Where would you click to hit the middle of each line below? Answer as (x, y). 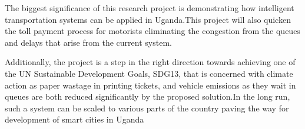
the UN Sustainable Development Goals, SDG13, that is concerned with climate (149, 73)
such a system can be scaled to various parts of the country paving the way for (147, 108)
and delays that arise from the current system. (88, 42)
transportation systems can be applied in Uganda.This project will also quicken (148, 19)
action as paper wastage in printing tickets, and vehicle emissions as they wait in (150, 85)
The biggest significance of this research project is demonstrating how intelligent (150, 8)
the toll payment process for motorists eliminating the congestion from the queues (152, 31)
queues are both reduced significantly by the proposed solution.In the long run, (147, 96)
